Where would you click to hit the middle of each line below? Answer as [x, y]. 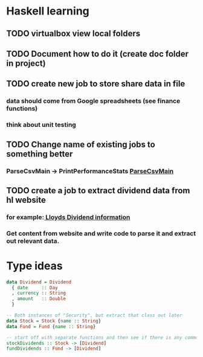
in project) [26, 63]
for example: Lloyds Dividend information [68, 217]
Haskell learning [48, 11]
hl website [26, 200]
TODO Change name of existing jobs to [81, 144]
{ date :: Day [35, 288]
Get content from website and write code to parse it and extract [101, 233]
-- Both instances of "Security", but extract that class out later [94, 315]
